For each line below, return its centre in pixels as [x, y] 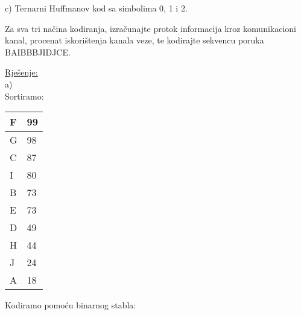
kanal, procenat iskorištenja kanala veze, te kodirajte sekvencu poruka [135, 40]
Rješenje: [21, 72]
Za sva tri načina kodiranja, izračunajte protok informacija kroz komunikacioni [150, 28]
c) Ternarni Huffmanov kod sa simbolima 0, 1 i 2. [96, 8]
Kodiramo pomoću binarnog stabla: [71, 305]
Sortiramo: [24, 96]
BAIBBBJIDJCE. [38, 52]
